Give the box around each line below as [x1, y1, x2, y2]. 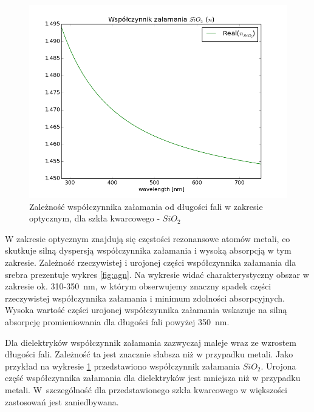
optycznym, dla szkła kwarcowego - [29, 212, 160, 225]
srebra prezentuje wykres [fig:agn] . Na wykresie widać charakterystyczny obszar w [5, 268, 309, 280]
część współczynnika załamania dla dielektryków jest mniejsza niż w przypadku [5, 371, 301, 384]
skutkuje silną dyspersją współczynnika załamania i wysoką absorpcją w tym [5, 244, 292, 257]
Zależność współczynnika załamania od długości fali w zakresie [29, 200, 263, 212]
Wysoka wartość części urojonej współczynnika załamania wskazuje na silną [5, 303, 287, 316]
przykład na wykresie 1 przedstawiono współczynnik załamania [5, 359, 241, 372]
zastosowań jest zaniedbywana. [5, 395, 119, 408]
